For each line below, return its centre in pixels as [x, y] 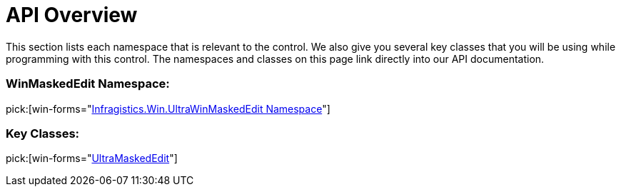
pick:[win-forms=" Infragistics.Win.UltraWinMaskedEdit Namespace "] [168, 108]
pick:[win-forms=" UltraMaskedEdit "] [92, 158]
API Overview [72, 15]
